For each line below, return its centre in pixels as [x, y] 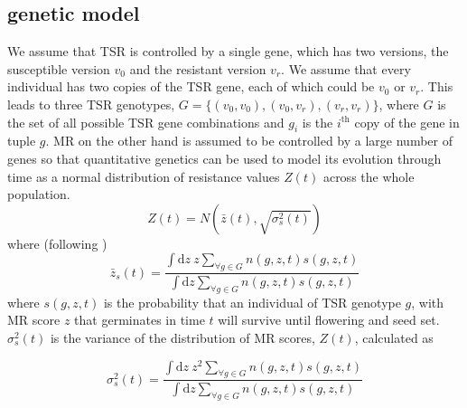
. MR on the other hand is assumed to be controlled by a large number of [249, 141]
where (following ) [57, 243]
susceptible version [59, 68]
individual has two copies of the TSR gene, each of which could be [191, 86]
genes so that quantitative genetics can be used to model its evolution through [224, 158]
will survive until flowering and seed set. [329, 320]
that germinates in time [140, 320]
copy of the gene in [407, 122]
